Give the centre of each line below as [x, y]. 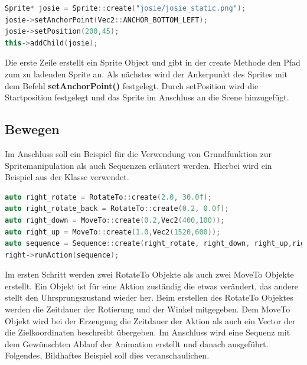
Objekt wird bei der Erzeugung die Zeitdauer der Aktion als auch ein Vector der [150, 320]
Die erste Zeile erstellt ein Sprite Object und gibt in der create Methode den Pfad [153, 62]
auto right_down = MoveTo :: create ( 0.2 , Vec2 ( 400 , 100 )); [115, 220]
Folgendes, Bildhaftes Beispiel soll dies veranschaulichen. [107, 355]
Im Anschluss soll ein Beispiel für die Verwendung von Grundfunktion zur [138, 153]
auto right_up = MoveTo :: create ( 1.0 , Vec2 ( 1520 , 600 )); [113, 232]
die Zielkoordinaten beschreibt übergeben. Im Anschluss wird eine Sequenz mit [148, 332]
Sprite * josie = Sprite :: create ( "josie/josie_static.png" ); [125, 8]
